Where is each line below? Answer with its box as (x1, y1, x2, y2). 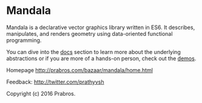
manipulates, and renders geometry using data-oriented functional (6, 30, 173, 37)
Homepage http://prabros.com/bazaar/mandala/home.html (6, 66, 153, 73)
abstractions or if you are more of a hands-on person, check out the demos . (6, 55, 197, 62)
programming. (6, 36, 42, 44)
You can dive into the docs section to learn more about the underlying (6, 48, 181, 55)
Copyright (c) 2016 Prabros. (6, 90, 76, 97)
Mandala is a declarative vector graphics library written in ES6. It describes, (6, 24, 195, 31)
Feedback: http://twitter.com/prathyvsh (6, 78, 104, 85)
